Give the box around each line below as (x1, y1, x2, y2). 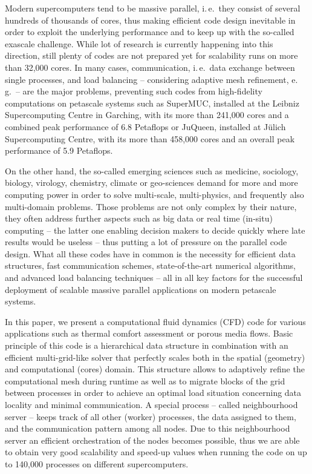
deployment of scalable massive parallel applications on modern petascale (5, 283, 276, 295)
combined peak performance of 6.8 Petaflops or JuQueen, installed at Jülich (5, 120, 286, 133)
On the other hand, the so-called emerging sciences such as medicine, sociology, (5, 164, 299, 177)
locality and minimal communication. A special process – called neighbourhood (5, 398, 298, 410)
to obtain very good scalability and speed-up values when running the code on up (5, 446, 307, 458)
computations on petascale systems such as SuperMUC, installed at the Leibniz (5, 96, 299, 109)
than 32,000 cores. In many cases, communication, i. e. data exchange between (5, 61, 295, 73)
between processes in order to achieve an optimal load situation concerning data (5, 386, 302, 399)
